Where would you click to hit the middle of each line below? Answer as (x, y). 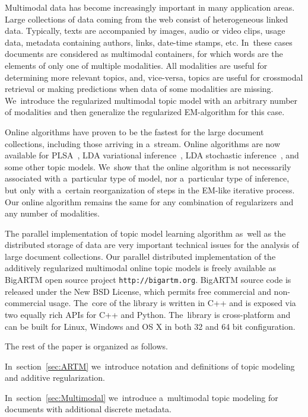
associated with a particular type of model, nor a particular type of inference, (147, 178)
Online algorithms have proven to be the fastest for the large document (134, 131)
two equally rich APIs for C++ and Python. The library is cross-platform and (148, 314)
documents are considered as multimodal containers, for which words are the (144, 54)
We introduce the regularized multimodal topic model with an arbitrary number (151, 100)
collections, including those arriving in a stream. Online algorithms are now (143, 143)
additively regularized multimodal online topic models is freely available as (140, 268)
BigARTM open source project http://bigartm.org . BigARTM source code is (148, 280)
